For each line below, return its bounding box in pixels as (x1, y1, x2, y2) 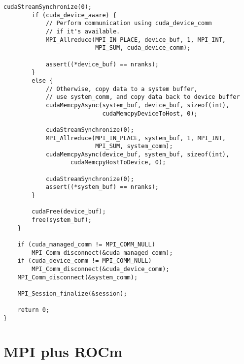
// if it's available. (45, 28, 120, 35)
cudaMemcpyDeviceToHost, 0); (102, 110, 198, 117)
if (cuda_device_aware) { (32, 11, 117, 19)
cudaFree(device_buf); (32, 208, 106, 215)
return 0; (17, 306, 50, 314)
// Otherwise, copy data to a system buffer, (45, 85, 198, 92)
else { (32, 77, 53, 84)
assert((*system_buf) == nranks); (45, 183, 159, 191)
